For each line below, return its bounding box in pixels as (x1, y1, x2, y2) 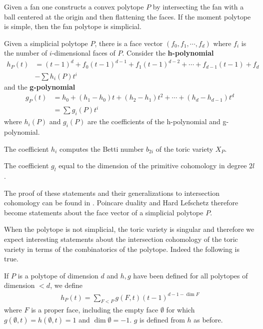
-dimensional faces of (51, 48, 115, 58)
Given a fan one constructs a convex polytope (4, 2, 144, 12)
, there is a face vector (94, 38, 163, 48)
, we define (50, 280, 83, 290)
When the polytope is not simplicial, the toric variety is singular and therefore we (4, 224, 254, 234)
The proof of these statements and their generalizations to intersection (4, 187, 220, 198)
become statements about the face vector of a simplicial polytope (4, 207, 203, 217)
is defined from (139, 314, 185, 324)
